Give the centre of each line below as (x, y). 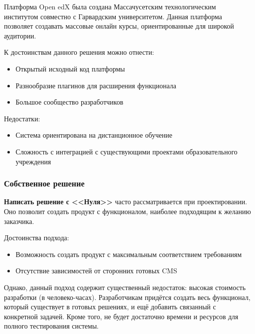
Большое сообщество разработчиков (69, 102)
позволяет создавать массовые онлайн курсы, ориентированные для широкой (119, 26)
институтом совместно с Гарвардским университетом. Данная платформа (113, 16)
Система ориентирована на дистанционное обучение (94, 135)
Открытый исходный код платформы (70, 68)
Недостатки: (22, 118)
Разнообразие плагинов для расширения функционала (96, 85)
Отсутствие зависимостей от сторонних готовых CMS (96, 271)
